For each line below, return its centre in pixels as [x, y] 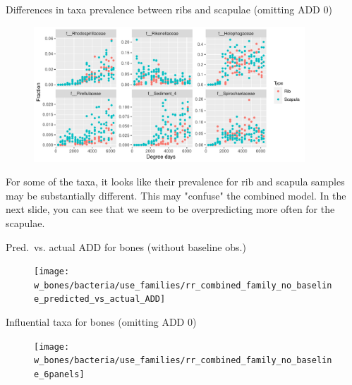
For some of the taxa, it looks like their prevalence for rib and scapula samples [175, 182]
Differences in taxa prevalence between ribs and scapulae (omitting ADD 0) [169, 9]
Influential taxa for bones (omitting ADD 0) [101, 322]
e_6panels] [59, 375]
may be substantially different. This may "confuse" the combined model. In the [176, 195]
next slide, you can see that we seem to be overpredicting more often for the [170, 209]
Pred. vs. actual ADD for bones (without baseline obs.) [126, 246]
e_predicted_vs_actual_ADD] [100, 299]
